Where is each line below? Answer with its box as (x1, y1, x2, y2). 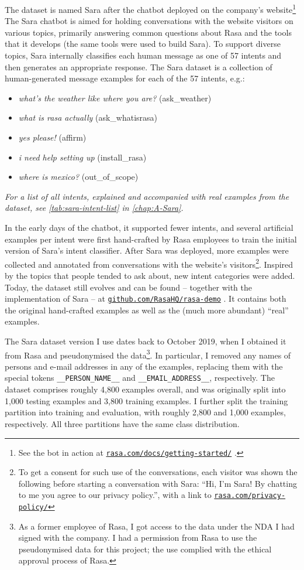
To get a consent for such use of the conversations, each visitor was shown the (18, 466, 298, 478)
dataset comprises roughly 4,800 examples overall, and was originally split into (5, 383, 286, 395)
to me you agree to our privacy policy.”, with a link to (18, 489, 212, 501)
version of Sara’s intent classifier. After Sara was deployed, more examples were (5, 244, 289, 257)
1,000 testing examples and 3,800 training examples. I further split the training (5, 394, 288, 407)
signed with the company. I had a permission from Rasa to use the (18, 531, 257, 544)
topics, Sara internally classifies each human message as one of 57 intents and (5, 49, 282, 62)
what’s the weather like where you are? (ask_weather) (18, 91, 212, 104)
